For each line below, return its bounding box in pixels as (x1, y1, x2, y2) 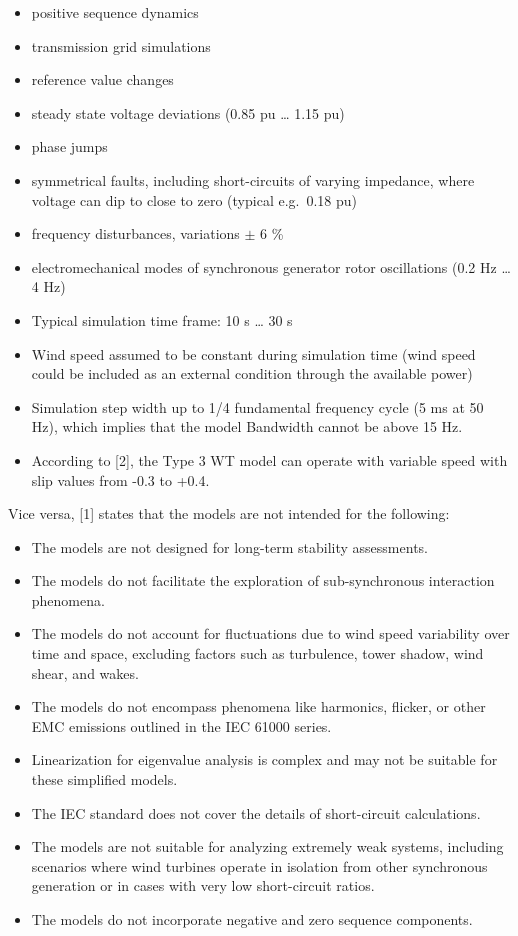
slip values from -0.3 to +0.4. (31, 469, 210, 490)
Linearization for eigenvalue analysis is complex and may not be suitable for (31, 749, 498, 770)
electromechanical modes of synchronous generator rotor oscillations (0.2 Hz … (31, 256, 511, 277)
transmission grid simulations (31, 35, 211, 56)
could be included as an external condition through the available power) (31, 363, 473, 384)
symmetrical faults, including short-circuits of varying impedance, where (31, 169, 475, 190)
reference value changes (31, 69, 174, 90)
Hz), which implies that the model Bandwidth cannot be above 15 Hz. (31, 416, 463, 437)
